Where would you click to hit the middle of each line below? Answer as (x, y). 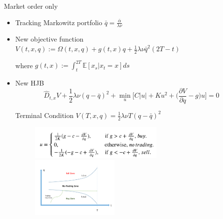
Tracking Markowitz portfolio (59, 22)
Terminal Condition (45, 115)
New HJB (30, 83)
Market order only (31, 6)
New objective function (49, 39)
